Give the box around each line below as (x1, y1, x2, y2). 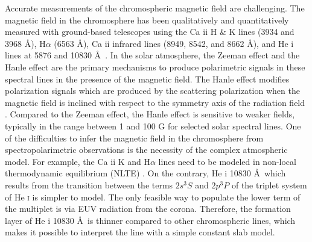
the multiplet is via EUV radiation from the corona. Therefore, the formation (5, 202, 291, 215)
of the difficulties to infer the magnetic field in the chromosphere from (5, 131, 264, 144)
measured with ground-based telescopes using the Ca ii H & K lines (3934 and (5, 25, 294, 38)
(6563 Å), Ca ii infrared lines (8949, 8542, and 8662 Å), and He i (54, 37, 294, 49)
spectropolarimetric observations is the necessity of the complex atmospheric (5, 143, 288, 156)
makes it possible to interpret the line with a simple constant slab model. (5, 226, 275, 238)
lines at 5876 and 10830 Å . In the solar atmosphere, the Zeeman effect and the (5, 49, 300, 61)
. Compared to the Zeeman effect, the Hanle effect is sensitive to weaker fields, (5, 108, 295, 120)
